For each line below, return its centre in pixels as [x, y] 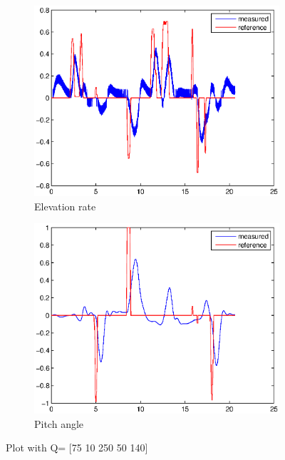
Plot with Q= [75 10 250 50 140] [77, 448]
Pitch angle [59, 423]
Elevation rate [65, 206]
